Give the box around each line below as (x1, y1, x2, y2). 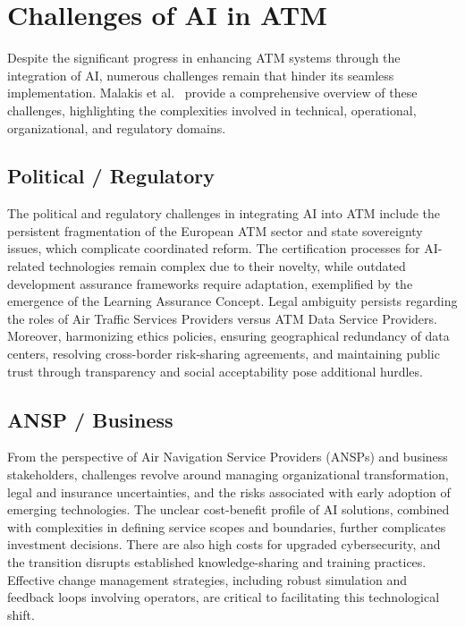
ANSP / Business (7, 405, 173, 433)
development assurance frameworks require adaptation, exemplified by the (7, 274, 413, 292)
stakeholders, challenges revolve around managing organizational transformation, (7, 465, 449, 484)
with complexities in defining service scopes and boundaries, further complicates (7, 517, 446, 536)
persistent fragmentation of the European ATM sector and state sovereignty (7, 221, 423, 240)
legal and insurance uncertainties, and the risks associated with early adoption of (7, 482, 451, 501)
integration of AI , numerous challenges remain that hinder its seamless (7, 65, 394, 84)
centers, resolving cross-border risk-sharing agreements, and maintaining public (7, 344, 440, 363)
